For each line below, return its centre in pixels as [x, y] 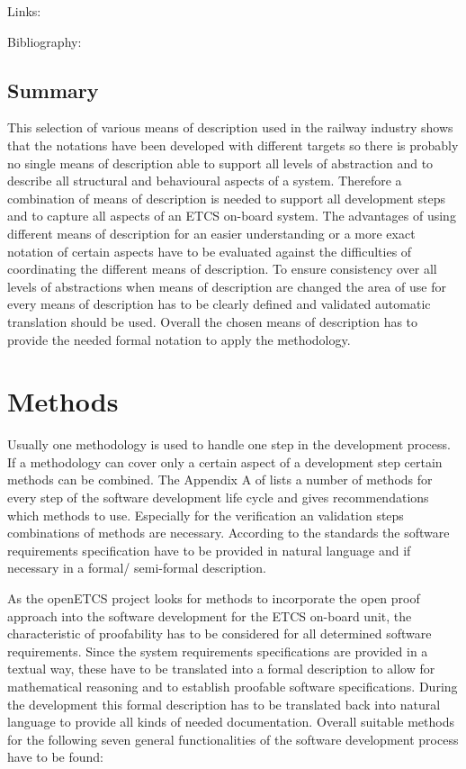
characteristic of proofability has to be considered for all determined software [220, 633]
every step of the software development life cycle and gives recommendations [218, 498]
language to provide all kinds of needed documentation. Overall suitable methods [231, 722]
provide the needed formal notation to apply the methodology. [179, 339]
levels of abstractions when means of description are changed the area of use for [227, 286]
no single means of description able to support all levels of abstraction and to [220, 163]
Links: [24, 11]
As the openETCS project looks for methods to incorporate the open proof [214, 597]
